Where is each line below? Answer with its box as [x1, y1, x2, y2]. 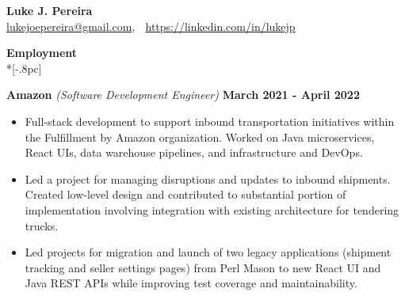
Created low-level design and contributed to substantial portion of [25, 186, 346, 203]
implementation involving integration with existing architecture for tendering [25, 201, 399, 218]
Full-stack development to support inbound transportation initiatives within [25, 112, 395, 129]
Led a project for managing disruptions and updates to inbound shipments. [25, 170, 391, 187]
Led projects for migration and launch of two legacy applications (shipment [25, 244, 392, 260]
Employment [6, 44, 78, 61]
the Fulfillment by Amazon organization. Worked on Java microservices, [25, 128, 375, 145]
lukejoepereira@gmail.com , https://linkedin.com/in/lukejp [6, 17, 296, 34]
